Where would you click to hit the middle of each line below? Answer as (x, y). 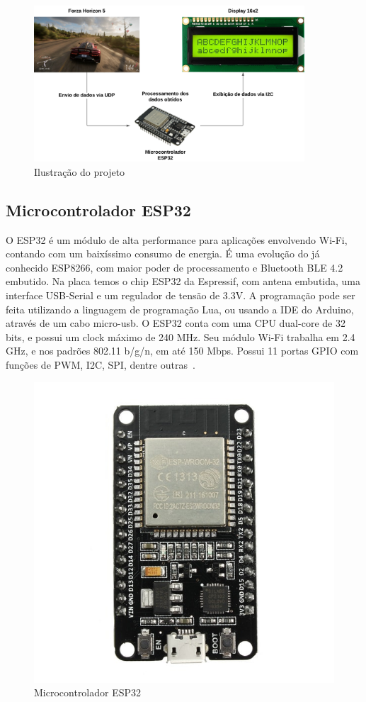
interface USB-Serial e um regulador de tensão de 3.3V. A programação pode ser (181, 295)
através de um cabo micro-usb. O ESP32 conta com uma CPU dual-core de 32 (176, 323)
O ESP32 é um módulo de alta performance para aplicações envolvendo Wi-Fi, (177, 239)
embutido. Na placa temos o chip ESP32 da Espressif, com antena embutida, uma (183, 281)
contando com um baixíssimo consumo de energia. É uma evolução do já (163, 253)
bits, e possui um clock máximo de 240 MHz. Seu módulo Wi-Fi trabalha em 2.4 (181, 336)
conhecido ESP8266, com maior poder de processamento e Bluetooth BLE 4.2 (175, 267)
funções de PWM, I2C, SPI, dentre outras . (101, 364)
